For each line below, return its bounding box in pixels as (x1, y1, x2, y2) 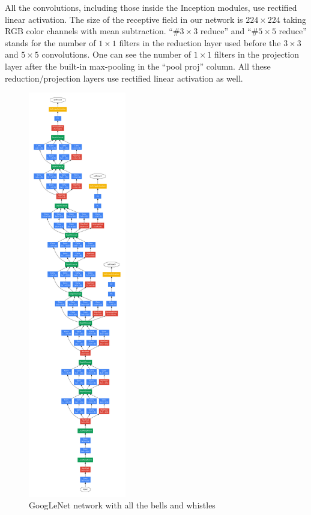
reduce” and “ (200, 25, 252, 37)
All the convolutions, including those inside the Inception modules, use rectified (5, 1, 297, 13)
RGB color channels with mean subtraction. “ (5, 25, 173, 37)
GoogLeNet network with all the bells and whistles (29, 499, 216, 511)
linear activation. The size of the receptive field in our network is (5, 13, 243, 25)
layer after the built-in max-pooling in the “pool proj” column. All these (5, 59, 271, 72)
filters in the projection (214, 48, 299, 61)
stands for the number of (5, 36, 96, 49)
